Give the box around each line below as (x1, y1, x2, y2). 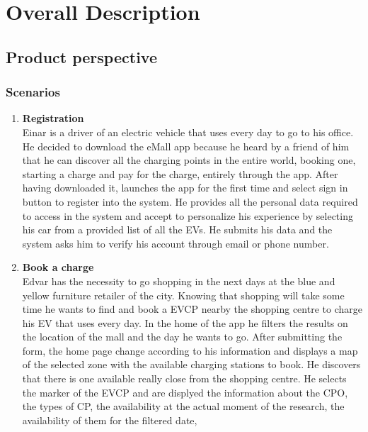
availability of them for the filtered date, (22, 412, 197, 427)
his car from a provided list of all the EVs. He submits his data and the (22, 222, 333, 237)
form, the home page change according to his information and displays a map (22, 343, 358, 358)
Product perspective (6, 45, 157, 67)
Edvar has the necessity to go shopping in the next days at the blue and (22, 273, 335, 288)
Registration (22, 111, 84, 126)
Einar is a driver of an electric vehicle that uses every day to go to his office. (22, 124, 354, 139)
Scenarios (6, 83, 60, 101)
